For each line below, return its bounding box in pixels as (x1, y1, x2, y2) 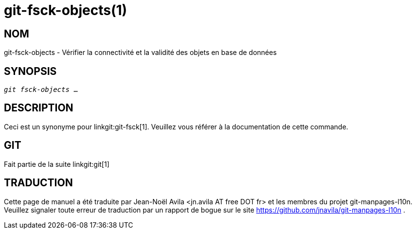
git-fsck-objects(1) (4, 2, 127, 18)
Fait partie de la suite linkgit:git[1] (4, 160, 109, 168)
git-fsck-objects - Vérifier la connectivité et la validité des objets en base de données (4, 48, 277, 57)
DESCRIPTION (4, 102, 73, 114)
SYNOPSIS (4, 65, 57, 77)
